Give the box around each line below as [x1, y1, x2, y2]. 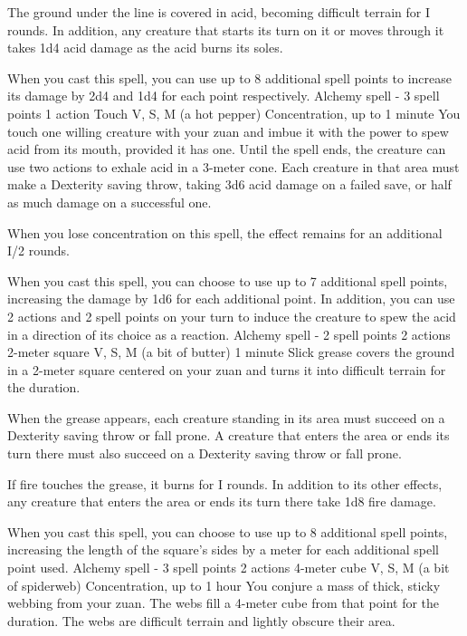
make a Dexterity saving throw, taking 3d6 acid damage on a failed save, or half [7, 175, 452, 194]
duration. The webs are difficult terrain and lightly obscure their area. [7, 611, 396, 630]
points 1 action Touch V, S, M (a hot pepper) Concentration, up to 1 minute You [7, 103, 461, 122]
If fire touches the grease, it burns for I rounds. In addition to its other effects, [7, 474, 443, 493]
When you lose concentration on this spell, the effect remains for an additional [7, 223, 443, 242]
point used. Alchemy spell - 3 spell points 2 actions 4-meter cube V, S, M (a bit [7, 558, 450, 577]
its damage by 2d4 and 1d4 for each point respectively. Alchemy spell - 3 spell [7, 86, 440, 105]
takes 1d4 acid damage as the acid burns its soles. [7, 38, 283, 57]
